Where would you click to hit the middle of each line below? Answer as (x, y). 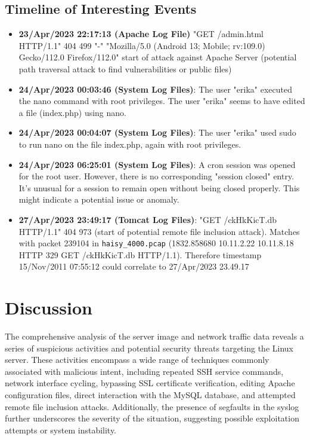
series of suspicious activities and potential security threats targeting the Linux (149, 348)
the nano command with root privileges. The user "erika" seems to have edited (162, 101)
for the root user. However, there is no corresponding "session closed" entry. (156, 176)
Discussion (49, 308)
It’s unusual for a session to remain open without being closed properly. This (159, 187)
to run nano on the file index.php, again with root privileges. (130, 144)
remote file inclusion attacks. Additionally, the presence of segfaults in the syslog (152, 406)
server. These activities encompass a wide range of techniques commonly (137, 360)
